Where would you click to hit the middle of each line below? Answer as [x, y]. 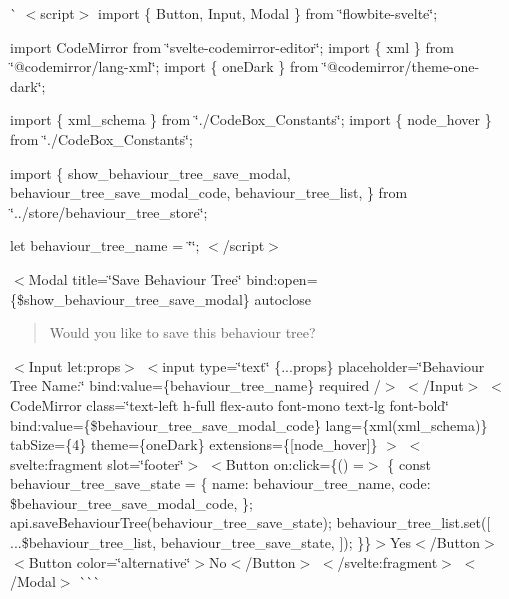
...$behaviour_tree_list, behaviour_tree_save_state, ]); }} [191, 542]
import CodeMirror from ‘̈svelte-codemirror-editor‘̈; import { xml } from [232, 46]
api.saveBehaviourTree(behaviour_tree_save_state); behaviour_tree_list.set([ [250, 522]
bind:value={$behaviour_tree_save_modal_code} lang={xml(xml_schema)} [249, 424]
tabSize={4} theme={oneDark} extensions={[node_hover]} [194, 444]
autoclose [282, 298]
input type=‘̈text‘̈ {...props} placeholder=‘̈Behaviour [323, 365]
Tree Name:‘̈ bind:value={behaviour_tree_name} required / [195, 385]
